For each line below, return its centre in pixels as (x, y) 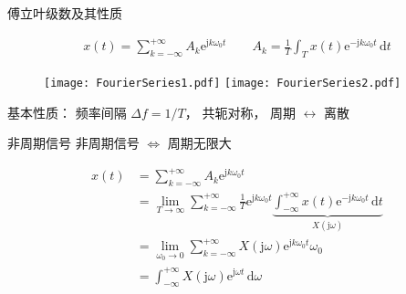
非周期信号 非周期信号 (73, 143)
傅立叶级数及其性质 (65, 13)
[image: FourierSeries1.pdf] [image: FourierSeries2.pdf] (223, 83)
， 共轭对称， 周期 (240, 112)
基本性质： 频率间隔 (67, 112)
